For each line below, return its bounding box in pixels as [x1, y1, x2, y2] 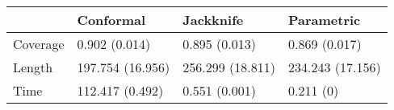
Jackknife [182, 10, 244, 29]
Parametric [287, 10, 361, 29]
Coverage [13, 35, 65, 53]
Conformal [77, 10, 146, 29]
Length [13, 58, 53, 76]
